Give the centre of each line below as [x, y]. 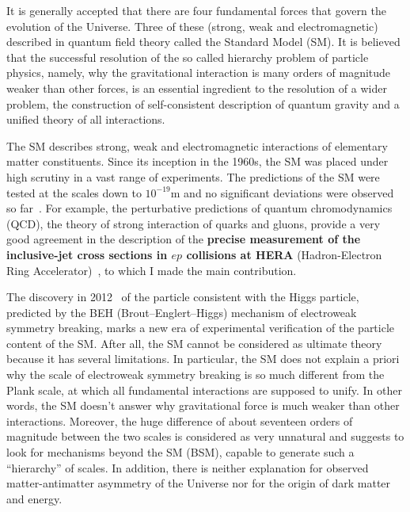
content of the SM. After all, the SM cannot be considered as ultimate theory [194, 343]
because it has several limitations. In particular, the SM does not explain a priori [203, 359]
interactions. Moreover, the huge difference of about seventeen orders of [180, 420]
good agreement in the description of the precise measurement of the [184, 239]
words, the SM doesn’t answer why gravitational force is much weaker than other [203, 405]
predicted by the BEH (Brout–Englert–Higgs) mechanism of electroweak [182, 312]
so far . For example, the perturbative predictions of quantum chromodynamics [199, 208]
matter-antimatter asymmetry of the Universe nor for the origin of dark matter [199, 483]
